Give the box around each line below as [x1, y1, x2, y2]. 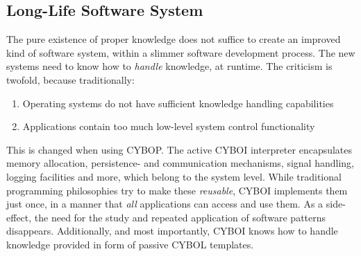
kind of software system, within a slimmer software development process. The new [6, 45, 355, 60]
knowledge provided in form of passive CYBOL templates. [6, 237, 254, 251]
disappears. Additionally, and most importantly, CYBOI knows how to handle [6, 223, 338, 238]
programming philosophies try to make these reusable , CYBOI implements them [6, 183, 348, 197]
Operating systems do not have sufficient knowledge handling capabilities [22, 95, 334, 110]
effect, [6, 210, 32, 224]
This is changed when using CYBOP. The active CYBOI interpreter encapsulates [6, 142, 353, 156]
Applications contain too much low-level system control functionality [22, 119, 315, 134]
